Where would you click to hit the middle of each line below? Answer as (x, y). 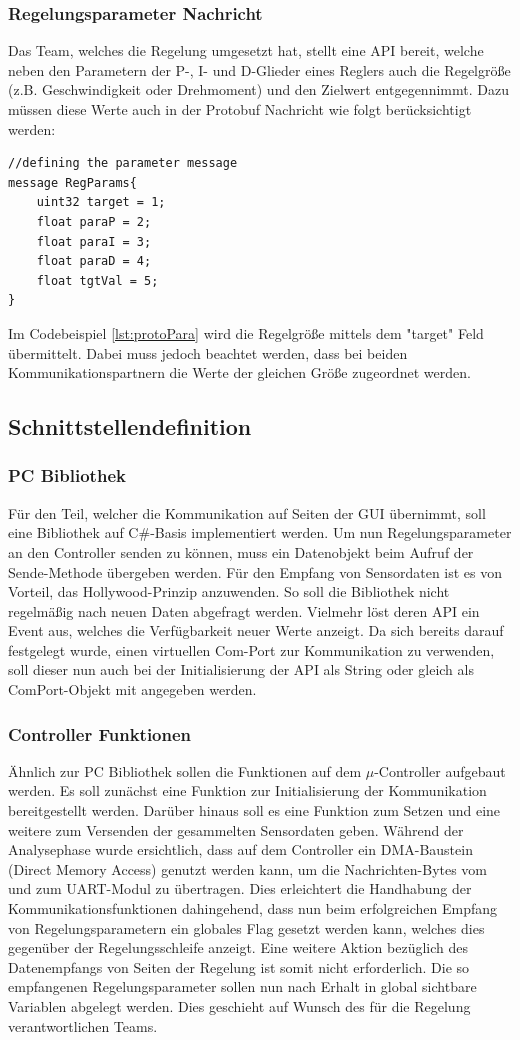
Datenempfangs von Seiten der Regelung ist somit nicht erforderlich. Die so (239, 966)
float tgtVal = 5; (97, 280)
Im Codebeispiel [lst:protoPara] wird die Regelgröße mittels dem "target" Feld (246, 332)
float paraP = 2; (94, 221)
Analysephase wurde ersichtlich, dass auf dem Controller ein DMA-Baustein (240, 849)
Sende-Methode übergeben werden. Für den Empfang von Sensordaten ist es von (255, 571)
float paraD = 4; (94, 261)
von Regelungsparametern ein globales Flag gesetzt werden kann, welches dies (246, 927)
